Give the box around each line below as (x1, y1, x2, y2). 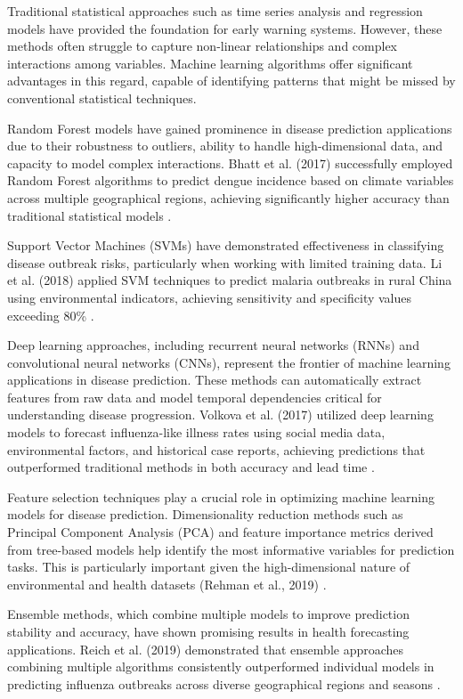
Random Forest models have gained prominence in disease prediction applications (7, 118, 452, 137)
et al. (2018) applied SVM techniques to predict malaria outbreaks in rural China (7, 271, 452, 289)
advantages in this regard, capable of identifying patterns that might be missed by (7, 71, 456, 90)
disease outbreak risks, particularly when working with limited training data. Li (7, 253, 443, 272)
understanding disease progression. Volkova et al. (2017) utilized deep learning (7, 405, 434, 424)
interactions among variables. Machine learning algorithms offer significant (7, 53, 413, 72)
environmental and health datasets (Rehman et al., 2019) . (7, 574, 327, 593)
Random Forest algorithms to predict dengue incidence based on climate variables (7, 171, 454, 190)
